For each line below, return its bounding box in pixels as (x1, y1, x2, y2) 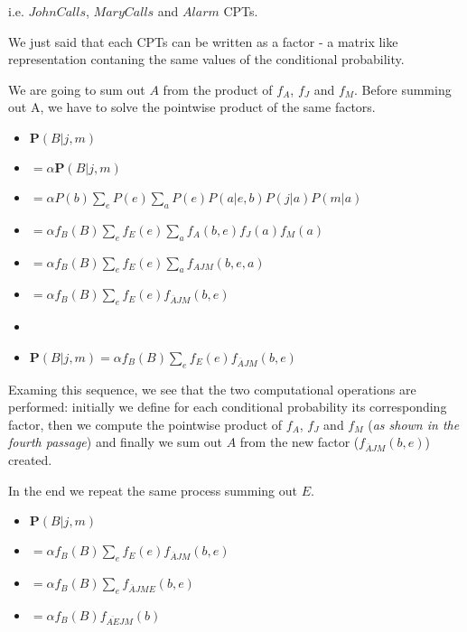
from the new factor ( (239, 432, 360, 451)
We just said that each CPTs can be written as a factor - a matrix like (8, 32, 398, 51)
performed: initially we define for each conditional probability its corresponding (8, 397, 447, 416)
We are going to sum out (8, 79, 145, 98)
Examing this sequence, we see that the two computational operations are (8, 379, 416, 398)
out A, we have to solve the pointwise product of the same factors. (8, 98, 376, 116)
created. (8, 451, 52, 469)
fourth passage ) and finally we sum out (8, 432, 222, 451)
